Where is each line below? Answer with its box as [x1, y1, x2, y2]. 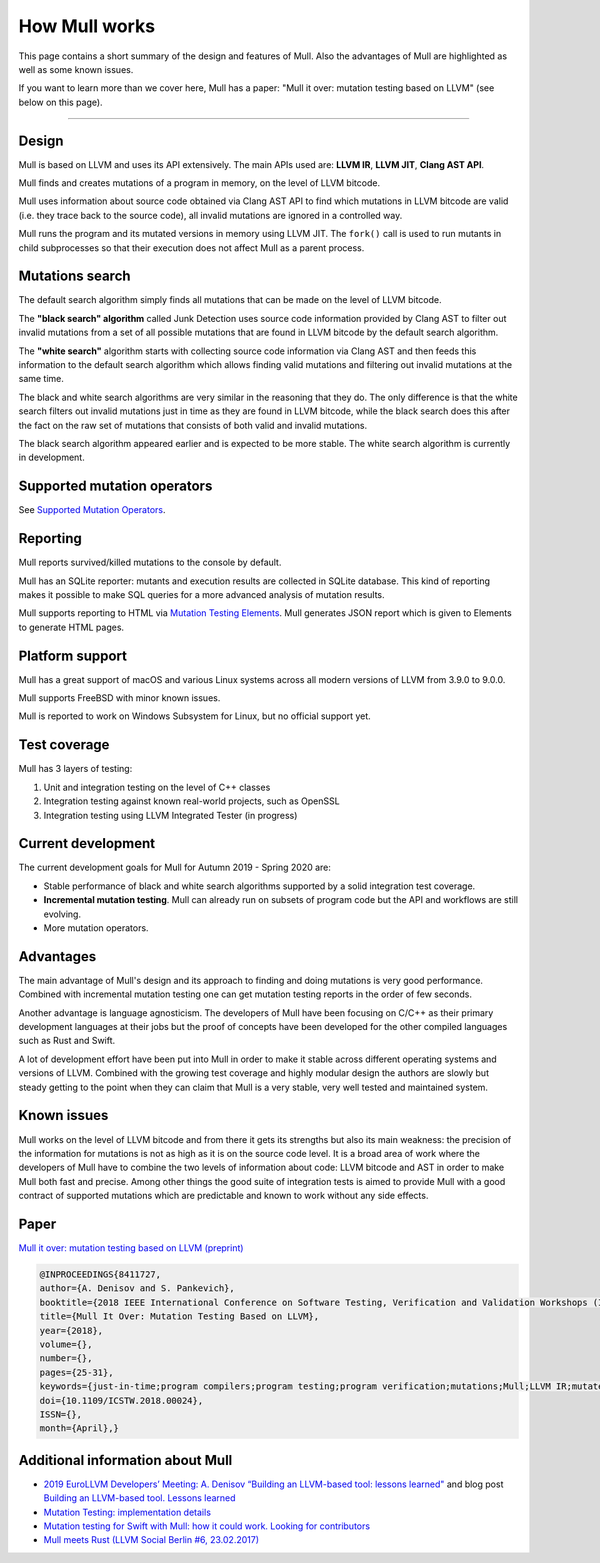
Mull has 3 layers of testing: [18, 763, 133, 775]
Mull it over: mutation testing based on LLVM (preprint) [18, 1242, 244, 1254]
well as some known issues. [18, 63, 134, 75]
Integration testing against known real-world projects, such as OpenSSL [43, 795, 340, 807]
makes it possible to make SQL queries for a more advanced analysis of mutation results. [18, 588, 385, 600]
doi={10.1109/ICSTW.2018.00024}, [39, 1395, 204, 1406]
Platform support [18, 647, 127, 664]
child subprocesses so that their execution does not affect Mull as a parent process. [18, 241, 365, 254]
